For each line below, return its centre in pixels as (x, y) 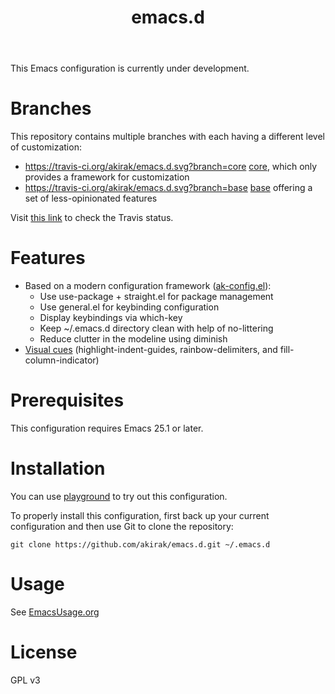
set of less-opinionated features (91, 198)
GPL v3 (25, 680)
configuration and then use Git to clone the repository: (122, 526)
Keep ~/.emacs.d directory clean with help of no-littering (156, 328)
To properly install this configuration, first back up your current (140, 515)
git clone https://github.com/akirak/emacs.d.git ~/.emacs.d (140, 544)
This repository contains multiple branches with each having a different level (167, 137)
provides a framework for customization (107, 177)
